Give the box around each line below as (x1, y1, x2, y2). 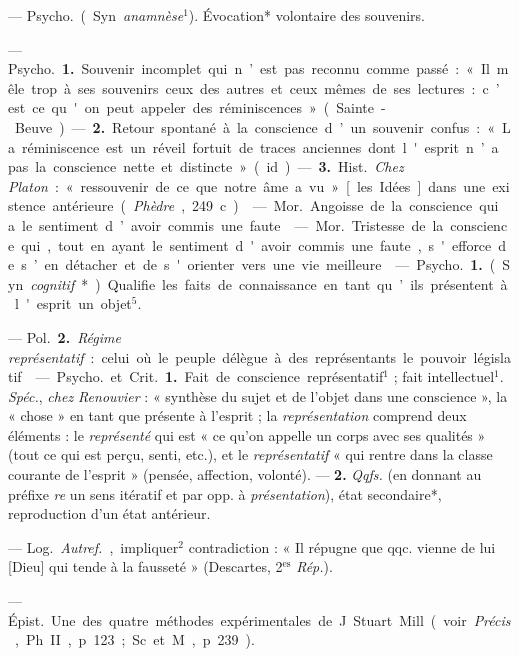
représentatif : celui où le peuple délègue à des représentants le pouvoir (8, 346, 467, 367)
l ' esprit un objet (14, 293, 132, 314)
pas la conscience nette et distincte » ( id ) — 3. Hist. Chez (8, 156, 404, 177)
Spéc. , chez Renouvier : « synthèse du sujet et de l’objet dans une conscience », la (8, 385, 508, 406)
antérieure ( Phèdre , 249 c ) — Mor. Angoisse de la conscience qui (52, 195, 499, 216)
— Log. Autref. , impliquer (8, 536, 179, 557)
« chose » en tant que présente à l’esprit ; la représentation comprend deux (8, 405, 467, 426)
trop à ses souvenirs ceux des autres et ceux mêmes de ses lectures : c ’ (31, 77, 500, 98)
